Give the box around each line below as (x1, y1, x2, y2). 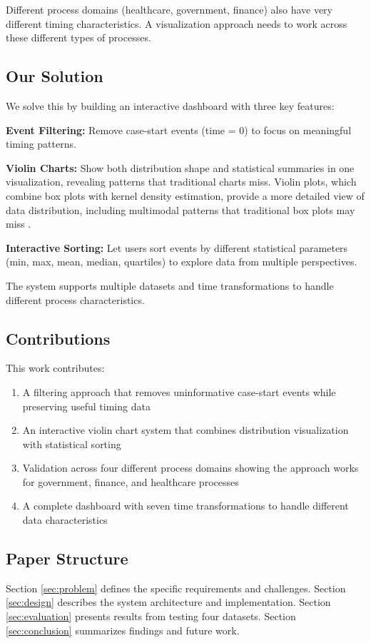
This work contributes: (6, 360, 105, 375)
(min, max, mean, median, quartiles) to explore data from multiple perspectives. (6, 254, 357, 269)
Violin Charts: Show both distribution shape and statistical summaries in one (6, 160, 355, 175)
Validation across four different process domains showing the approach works (22, 460, 359, 475)
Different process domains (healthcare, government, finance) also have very (6, 2, 332, 16)
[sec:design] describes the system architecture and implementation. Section (6, 594, 331, 609)
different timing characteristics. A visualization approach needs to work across (6, 16, 347, 31)
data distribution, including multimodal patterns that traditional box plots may (6, 202, 355, 217)
